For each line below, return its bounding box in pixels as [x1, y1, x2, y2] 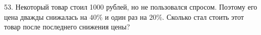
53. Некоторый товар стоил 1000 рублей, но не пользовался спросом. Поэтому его [4, 2, 257, 12]
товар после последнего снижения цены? [4, 21, 130, 32]
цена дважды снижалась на [4, 11, 88, 22]
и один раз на [105, 11, 147, 22]
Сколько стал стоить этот [166, 11, 244, 22]
